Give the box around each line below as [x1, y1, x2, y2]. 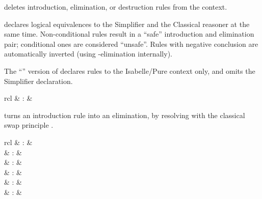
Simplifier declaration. [4, 75, 73, 86]
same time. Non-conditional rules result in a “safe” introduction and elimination [4, 29, 254, 39]
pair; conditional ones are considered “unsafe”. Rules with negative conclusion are [4, 38, 258, 49]
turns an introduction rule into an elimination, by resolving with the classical [4, 109, 245, 120]
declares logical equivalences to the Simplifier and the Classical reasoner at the [4, 18, 250, 29]
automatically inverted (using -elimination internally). [4, 48, 172, 59]
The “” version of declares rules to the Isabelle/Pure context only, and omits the [4, 65, 255, 76]
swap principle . [4, 120, 54, 130]
